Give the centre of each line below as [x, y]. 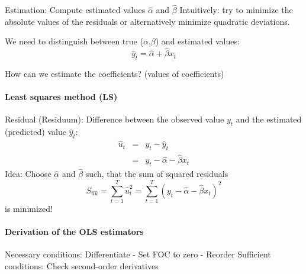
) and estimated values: [197, 41]
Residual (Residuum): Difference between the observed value [115, 119]
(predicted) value [36, 132]
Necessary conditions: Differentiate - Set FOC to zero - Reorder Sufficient [138, 254]
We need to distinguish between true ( [74, 41]
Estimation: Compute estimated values [75, 10]
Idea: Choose [28, 174]
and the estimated [269, 119]
